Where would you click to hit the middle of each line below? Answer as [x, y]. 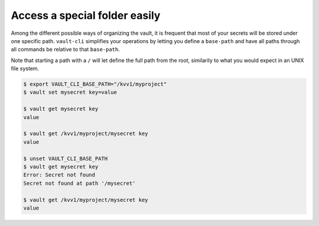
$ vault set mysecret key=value [70, 92]
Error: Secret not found [59, 175]
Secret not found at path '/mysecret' [79, 183]
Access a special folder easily [86, 15]
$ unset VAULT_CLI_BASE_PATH [66, 158]
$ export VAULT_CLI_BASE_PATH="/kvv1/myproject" [95, 84]
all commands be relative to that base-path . [66, 50]
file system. [25, 68]
